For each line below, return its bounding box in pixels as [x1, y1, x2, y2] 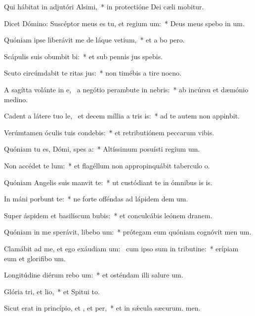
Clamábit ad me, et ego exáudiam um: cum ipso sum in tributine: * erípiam [4, 243, 239, 253]
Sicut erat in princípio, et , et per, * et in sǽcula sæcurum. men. [4, 303, 201, 313]
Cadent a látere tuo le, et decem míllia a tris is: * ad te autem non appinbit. [4, 111, 240, 121]
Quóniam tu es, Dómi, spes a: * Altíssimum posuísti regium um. [4, 144, 200, 154]
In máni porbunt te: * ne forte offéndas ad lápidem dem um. [4, 194, 188, 204]
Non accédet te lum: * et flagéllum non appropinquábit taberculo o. [4, 160, 210, 170]
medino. [4, 94, 28, 104]
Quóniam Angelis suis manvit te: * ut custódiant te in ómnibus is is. [4, 177, 212, 187]
